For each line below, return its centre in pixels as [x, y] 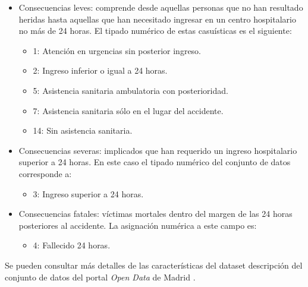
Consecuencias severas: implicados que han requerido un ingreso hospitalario [158, 150]
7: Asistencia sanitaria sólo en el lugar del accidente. [128, 110]
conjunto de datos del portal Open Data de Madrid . [100, 277]
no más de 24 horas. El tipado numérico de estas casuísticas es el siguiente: [155, 31]
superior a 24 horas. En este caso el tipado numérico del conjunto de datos [155, 162]
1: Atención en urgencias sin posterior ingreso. [117, 50]
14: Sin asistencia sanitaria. [83, 130]
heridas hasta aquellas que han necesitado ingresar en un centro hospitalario [157, 19]
